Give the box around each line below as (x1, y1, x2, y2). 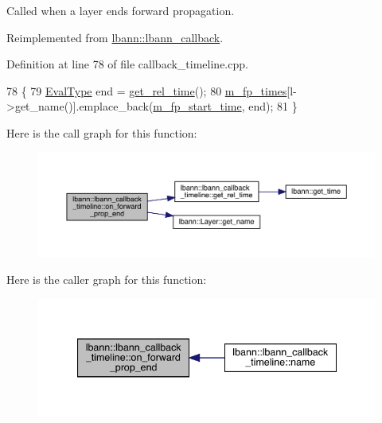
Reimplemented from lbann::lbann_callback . (6, 29, 224, 45)
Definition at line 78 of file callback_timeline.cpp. (6, 56, 248, 72)
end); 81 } (248, 98, 298, 114)
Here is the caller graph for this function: (6, 271, 207, 288)
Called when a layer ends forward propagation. (6, 2, 235, 18)
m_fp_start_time (153, 98, 242, 114)
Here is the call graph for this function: (6, 124, 197, 141)
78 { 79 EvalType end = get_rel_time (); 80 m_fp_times (6, 82, 287, 99)
